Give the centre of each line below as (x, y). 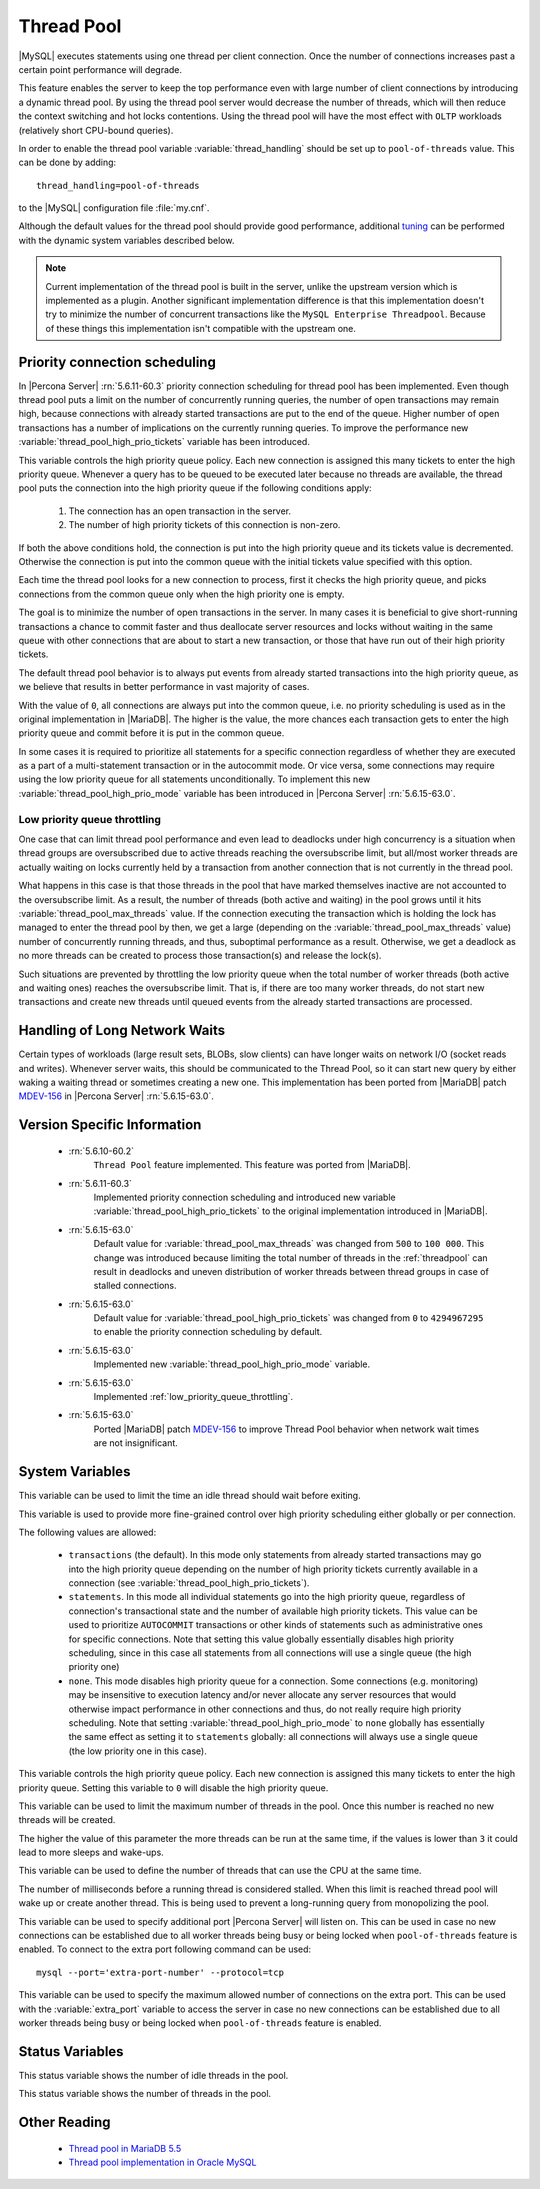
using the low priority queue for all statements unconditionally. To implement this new (194, 779)
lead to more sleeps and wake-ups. (91, 1852)
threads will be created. (67, 1820)
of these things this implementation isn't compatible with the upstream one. (201, 328)
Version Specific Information (110, 1125)
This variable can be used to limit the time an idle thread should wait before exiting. (189, 1496)
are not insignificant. (136, 1443)
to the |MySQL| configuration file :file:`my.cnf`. (114, 208)
